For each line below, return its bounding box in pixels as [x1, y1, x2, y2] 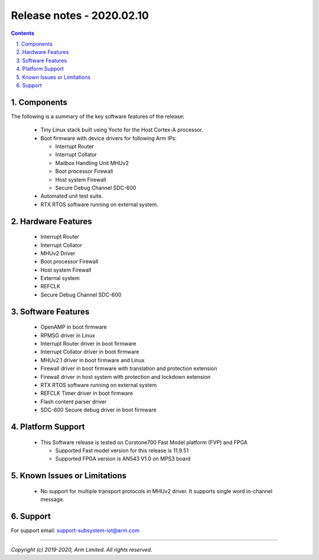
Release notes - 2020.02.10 [11, 9, 149, 22]
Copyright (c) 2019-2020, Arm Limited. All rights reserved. [11, 546, 153, 553]
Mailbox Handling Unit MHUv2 [55, 159, 129, 166]
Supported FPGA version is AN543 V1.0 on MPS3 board [55, 455, 191, 462]
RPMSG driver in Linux [40, 332, 96, 339]
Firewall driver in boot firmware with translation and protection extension [40, 365, 217, 372]
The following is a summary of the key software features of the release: [11, 112, 185, 120]
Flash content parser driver [40, 398, 107, 405]
